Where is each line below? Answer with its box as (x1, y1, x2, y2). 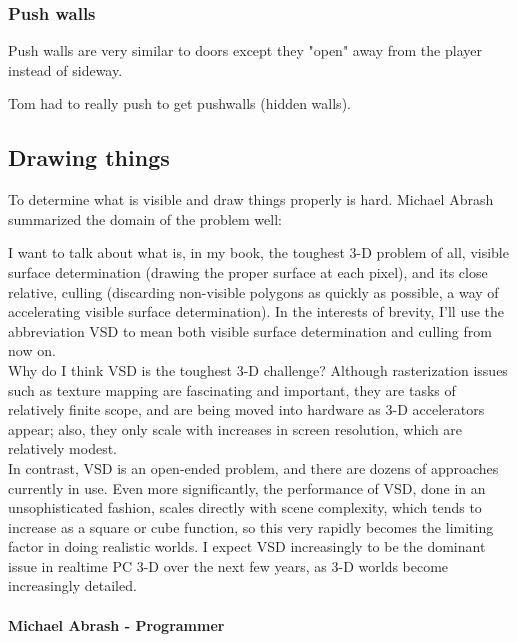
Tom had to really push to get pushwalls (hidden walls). (8, 93, 351, 114)
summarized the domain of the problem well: (8, 208, 282, 229)
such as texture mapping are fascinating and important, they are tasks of (8, 379, 456, 400)
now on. (8, 340, 56, 361)
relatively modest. (8, 438, 118, 459)
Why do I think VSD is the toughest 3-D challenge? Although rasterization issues (8, 359, 508, 380)
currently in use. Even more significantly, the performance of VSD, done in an (8, 477, 486, 498)
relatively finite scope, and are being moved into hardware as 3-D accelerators (8, 399, 485, 420)
